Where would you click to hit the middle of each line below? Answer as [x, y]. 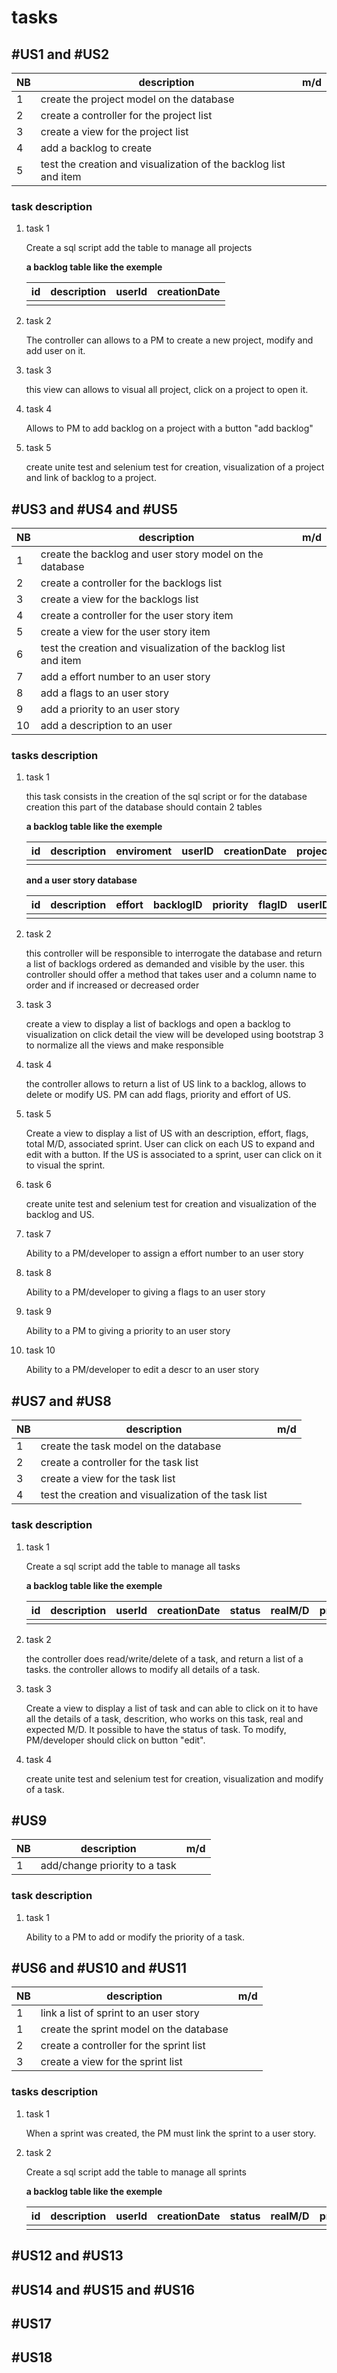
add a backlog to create [96, 148]
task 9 [38, 1312]
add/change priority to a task [108, 1866]
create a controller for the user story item [137, 616]
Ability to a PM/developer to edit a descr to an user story [142, 1370]
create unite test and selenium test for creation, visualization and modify [174, 1778]
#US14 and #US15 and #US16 [103, 2289]
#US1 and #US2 [60, 54]
